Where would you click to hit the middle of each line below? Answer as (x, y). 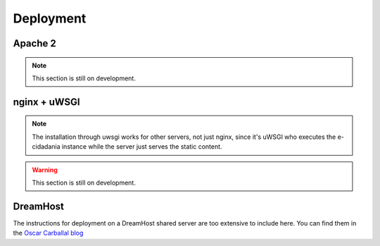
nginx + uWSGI (46, 102)
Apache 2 (34, 43)
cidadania (46, 147)
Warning (45, 170)
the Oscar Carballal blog (48, 233)
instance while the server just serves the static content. (142, 147)
